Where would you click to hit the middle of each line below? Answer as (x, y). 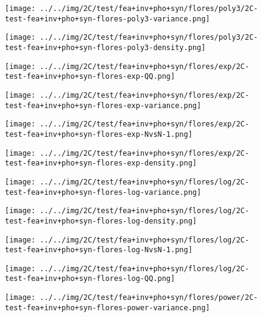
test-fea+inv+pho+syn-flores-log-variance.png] (103, 192)
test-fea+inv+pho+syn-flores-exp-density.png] (101, 163)
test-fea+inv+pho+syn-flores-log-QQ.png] (90, 279)
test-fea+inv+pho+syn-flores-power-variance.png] (108, 308)
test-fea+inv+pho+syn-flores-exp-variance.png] (103, 105)
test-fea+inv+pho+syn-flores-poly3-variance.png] (108, 19)
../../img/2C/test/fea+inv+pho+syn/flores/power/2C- (149, 298)
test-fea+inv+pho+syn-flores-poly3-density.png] (105, 47)
